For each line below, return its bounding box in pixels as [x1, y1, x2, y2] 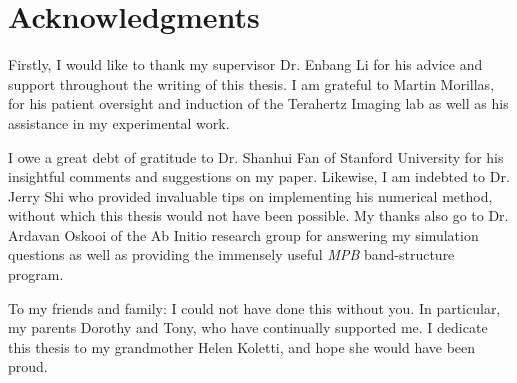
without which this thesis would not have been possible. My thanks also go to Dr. [8, 205, 509, 226]
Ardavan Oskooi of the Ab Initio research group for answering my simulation [8, 224, 479, 245]
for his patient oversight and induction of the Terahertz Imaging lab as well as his [8, 93, 509, 114]
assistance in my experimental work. [8, 112, 230, 133]
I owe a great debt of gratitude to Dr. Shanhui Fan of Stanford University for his [8, 146, 504, 167]
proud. [8, 356, 48, 377]
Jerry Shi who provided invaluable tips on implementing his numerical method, [8, 185, 493, 206]
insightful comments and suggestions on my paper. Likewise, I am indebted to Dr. [8, 166, 510, 187]
